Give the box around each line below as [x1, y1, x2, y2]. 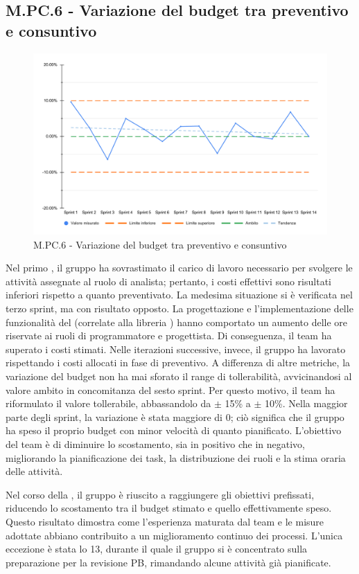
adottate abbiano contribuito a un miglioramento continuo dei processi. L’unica [6, 528, 343, 542]
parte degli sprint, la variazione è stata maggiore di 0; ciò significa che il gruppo [6, 409, 344, 424]
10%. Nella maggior [265, 396, 348, 411]
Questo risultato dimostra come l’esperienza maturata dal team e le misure [6, 514, 324, 528]
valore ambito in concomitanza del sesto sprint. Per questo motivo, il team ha [6, 382, 335, 397]
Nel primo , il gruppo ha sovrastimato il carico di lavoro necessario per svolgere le [6, 260, 353, 275]
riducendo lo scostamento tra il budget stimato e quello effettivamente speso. [6, 501, 332, 515]
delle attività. [6, 464, 63, 478]
